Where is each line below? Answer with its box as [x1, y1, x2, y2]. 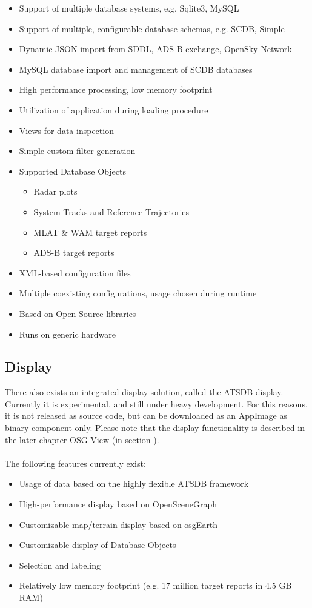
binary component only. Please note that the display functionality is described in [5, 421, 305, 434]
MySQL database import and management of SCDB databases [19, 62, 253, 75]
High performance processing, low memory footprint [19, 83, 213, 96]
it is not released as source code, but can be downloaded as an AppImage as [5, 409, 287, 422]
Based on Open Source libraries [19, 307, 136, 319]
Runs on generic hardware [19, 327, 116, 340]
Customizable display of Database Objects [19, 538, 176, 551]
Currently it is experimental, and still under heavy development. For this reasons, [5, 397, 308, 410]
